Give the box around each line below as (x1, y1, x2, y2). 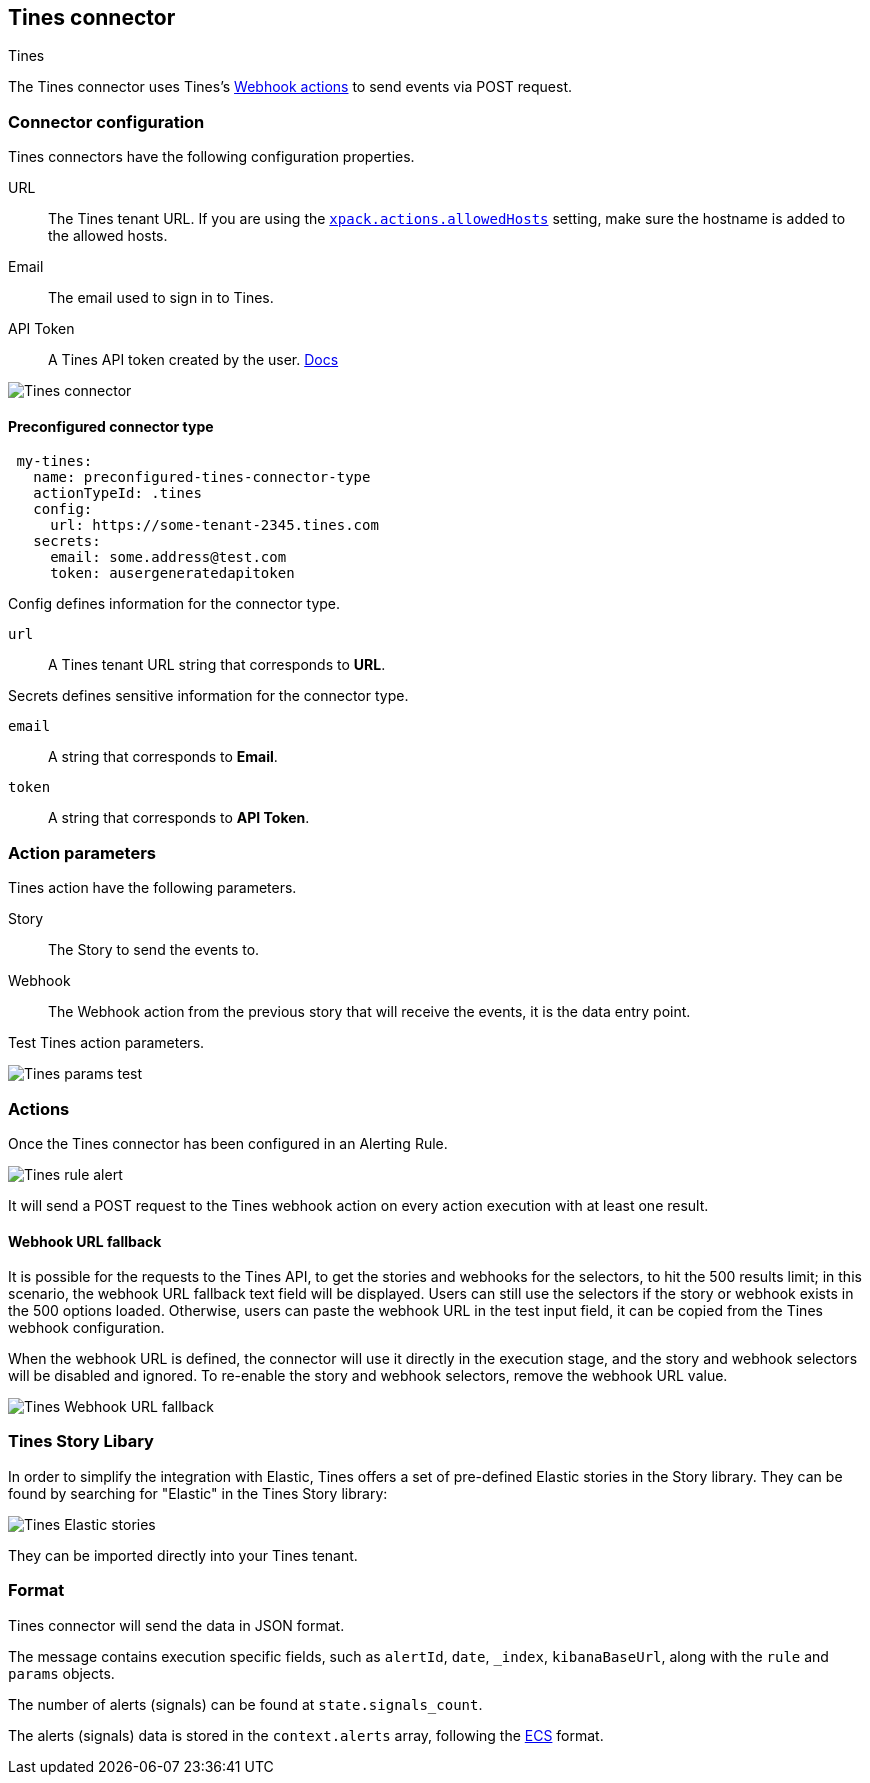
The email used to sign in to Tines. (48, 289, 274, 307)
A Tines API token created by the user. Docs (48, 351, 339, 369)
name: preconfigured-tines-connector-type (33, 469, 371, 486)
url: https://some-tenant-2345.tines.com (50, 517, 379, 534)
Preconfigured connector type (8, 417, 214, 435)
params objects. (8, 1664, 115, 1682)
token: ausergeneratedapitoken (50, 565, 295, 582)
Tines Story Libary (8, 1431, 154, 1452)
